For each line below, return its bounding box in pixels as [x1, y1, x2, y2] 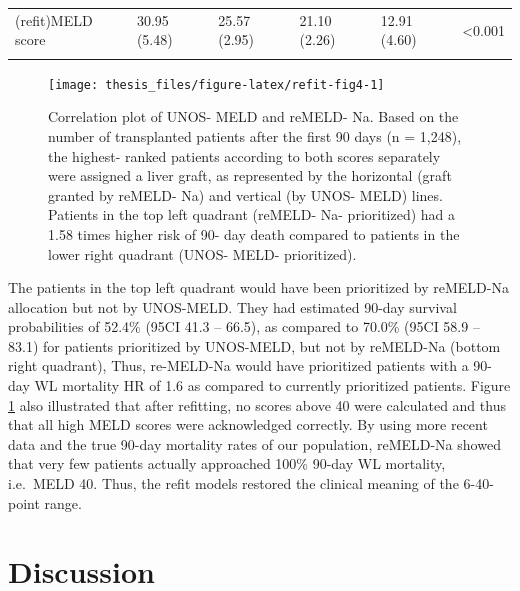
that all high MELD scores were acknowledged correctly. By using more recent [8, 414, 488, 435]
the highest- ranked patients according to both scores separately [48, 145, 441, 166]
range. [44, 492, 82, 513]
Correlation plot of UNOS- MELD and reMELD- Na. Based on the [48, 106, 459, 127]
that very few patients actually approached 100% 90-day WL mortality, [8, 453, 446, 474]
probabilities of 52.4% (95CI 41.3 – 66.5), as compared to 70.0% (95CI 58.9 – [8, 316, 480, 337]
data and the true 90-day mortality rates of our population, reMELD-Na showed [8, 433, 501, 454]
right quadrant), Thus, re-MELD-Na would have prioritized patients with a [8, 355, 469, 376]
